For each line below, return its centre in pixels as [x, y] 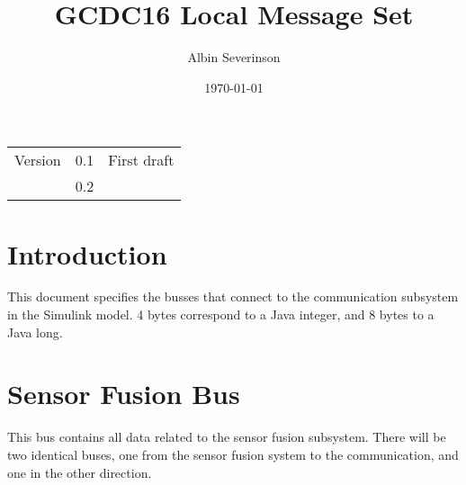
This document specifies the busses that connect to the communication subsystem [233, 296]
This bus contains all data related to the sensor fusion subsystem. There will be [227, 437]
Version [38, 160]
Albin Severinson [234, 57]
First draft [141, 160]
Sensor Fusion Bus [124, 394]
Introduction [87, 253]
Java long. [35, 332]
